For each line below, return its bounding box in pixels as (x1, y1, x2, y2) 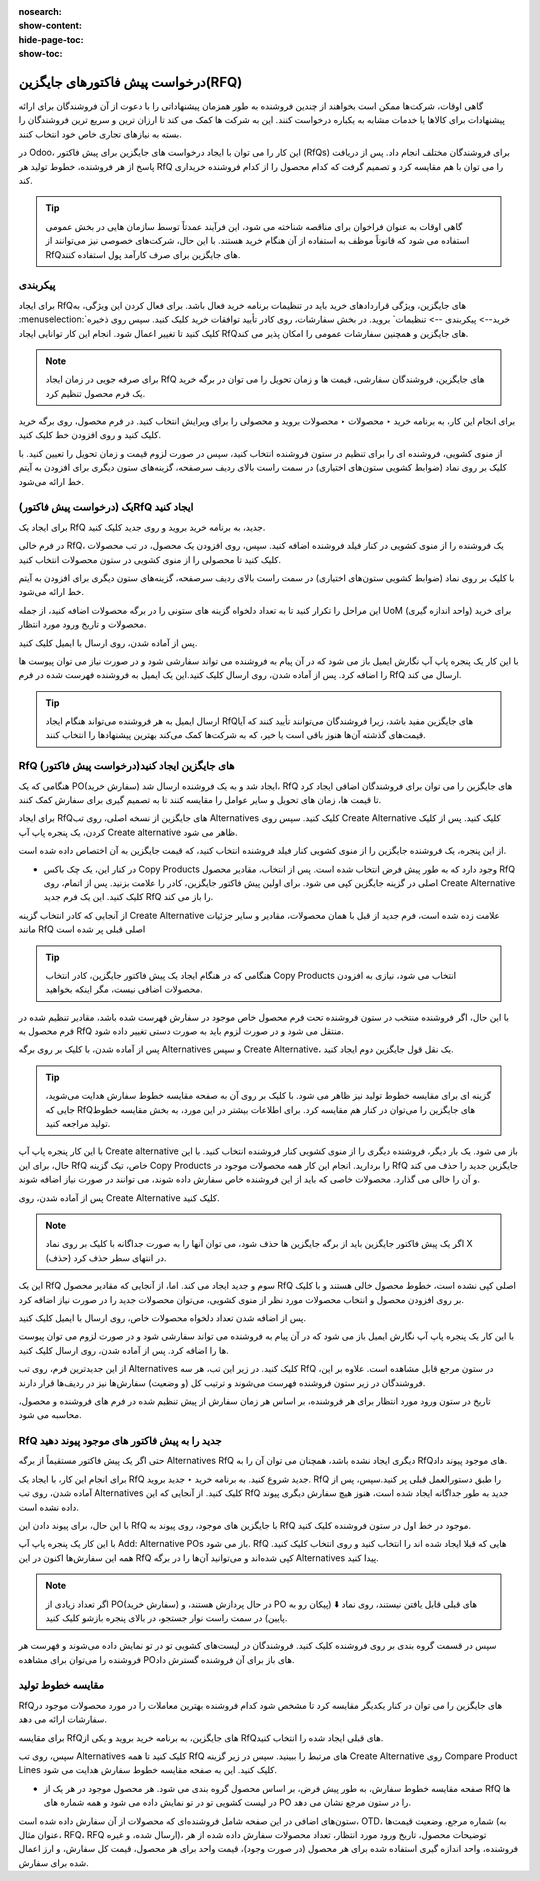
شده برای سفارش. (18, 1856, 89, 1869)
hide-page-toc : (18, 33, 84, 45)
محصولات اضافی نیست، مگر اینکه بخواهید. (45, 983, 204, 995)
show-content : (18, 20, 82, 32)
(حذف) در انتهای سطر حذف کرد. (45, 1251, 167, 1264)
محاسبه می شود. (18, 1409, 82, 1421)
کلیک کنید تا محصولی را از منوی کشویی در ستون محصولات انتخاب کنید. (18, 553, 282, 565)
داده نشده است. (18, 1501, 80, 1513)
